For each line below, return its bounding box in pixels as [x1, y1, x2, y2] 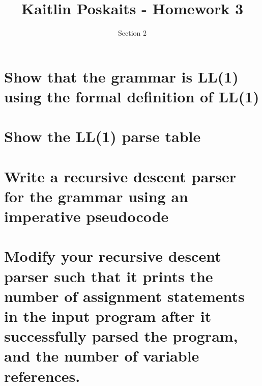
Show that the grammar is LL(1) [4, 66, 239, 87]
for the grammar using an [4, 185, 188, 206]
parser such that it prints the [4, 265, 213, 286]
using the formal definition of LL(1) [4, 86, 259, 106]
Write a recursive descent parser [4, 166, 237, 186]
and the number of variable [4, 345, 199, 366]
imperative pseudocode [4, 206, 169, 227]
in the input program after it [4, 305, 212, 326]
